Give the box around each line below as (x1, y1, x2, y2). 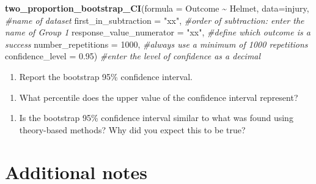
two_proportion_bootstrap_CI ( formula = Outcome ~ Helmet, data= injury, (5, 2, 309, 14)
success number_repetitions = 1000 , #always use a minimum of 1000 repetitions (5, 37, 308, 50)
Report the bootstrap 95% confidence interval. (19, 70, 193, 83)
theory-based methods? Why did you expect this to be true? (19, 123, 246, 136)
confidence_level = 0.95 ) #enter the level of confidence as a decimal (5, 50, 261, 62)
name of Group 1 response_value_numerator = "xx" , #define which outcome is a (5, 26, 310, 39)
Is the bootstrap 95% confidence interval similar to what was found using (19, 111, 293, 124)
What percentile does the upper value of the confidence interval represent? (19, 90, 298, 103)
